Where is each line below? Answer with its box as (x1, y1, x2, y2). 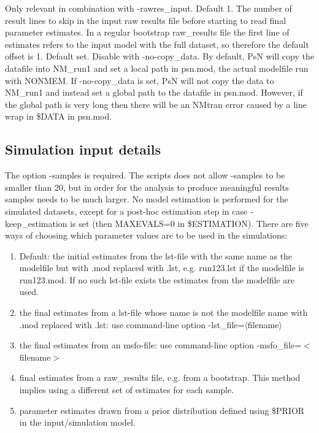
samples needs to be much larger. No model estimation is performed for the (5, 193, 288, 205)
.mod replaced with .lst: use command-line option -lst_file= (19, 318, 245, 331)
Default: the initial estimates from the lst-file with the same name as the (19, 249, 293, 262)
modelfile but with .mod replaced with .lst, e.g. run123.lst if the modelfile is (19, 261, 304, 274)
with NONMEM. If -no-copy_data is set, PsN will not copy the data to (5, 74, 274, 86)
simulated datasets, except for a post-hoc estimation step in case (5, 204, 248, 217)
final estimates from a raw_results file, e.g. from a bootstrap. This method (19, 371, 301, 384)
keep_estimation (5, 216, 67, 229)
